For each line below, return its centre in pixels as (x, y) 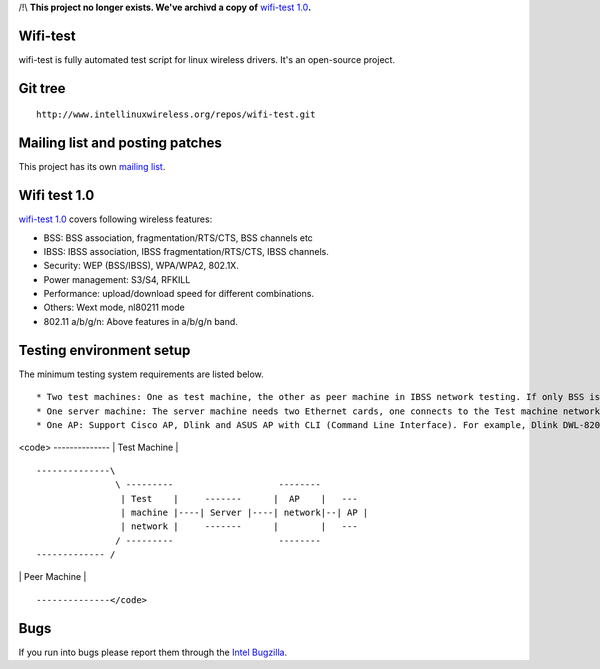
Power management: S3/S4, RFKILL (117, 279)
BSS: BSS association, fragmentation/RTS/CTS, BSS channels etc (178, 237)
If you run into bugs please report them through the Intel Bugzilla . (153, 652)
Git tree (42, 88)
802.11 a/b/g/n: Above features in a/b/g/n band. (141, 321)
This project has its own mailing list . (92, 167)
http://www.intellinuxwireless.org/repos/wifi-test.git (176, 114)
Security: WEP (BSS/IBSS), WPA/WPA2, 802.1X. (141, 266)
